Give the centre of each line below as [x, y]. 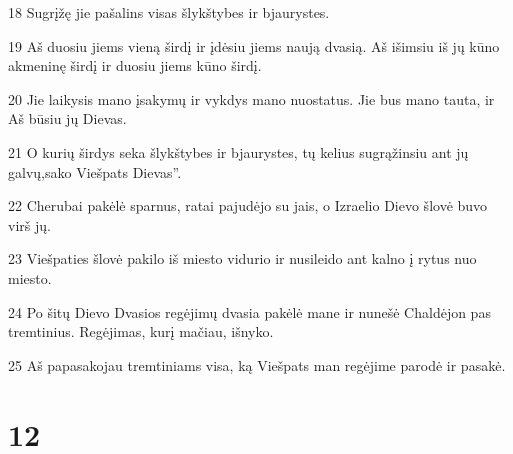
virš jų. [29, 224]
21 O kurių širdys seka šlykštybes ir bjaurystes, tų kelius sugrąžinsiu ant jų [238, 151]
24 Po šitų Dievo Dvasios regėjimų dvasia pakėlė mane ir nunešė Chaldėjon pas [249, 311]
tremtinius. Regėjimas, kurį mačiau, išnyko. [141, 331]
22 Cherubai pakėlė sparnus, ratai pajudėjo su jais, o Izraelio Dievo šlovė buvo [248, 205]
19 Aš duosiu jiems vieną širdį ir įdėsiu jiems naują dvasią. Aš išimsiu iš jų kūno [254, 45]
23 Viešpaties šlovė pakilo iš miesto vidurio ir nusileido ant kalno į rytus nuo [242, 258]
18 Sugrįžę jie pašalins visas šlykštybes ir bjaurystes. [169, 12]
